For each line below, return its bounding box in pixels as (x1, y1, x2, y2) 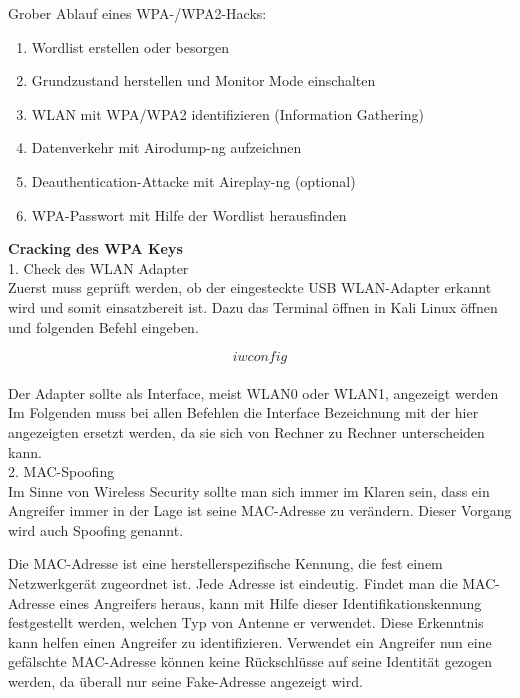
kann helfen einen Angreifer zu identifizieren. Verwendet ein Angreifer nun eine (8, 631, 492, 652)
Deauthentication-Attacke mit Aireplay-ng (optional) (31, 170, 356, 191)
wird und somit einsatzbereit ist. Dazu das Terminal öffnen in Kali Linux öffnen (8, 296, 498, 317)
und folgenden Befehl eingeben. (8, 316, 199, 337)
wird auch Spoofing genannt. (8, 519, 184, 540)
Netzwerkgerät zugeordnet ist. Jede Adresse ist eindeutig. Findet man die (8, 573, 458, 594)
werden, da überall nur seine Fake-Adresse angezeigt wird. (8, 671, 363, 692)
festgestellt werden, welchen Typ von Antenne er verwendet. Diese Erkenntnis (8, 612, 484, 633)
